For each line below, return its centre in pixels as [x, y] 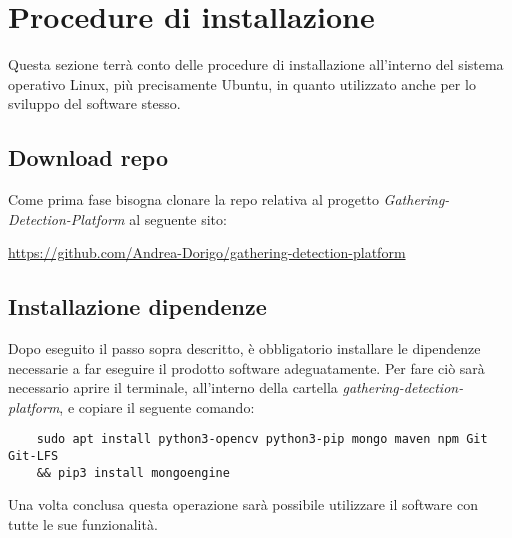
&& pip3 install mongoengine [133, 472]
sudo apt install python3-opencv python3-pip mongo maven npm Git [262, 439]
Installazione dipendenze [137, 306]
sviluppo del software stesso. [94, 103]
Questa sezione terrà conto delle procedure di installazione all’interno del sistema [256, 64]
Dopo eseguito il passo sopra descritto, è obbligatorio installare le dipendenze [244, 348]
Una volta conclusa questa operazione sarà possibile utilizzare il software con [243, 504]
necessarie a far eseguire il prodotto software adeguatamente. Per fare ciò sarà [246, 367]
